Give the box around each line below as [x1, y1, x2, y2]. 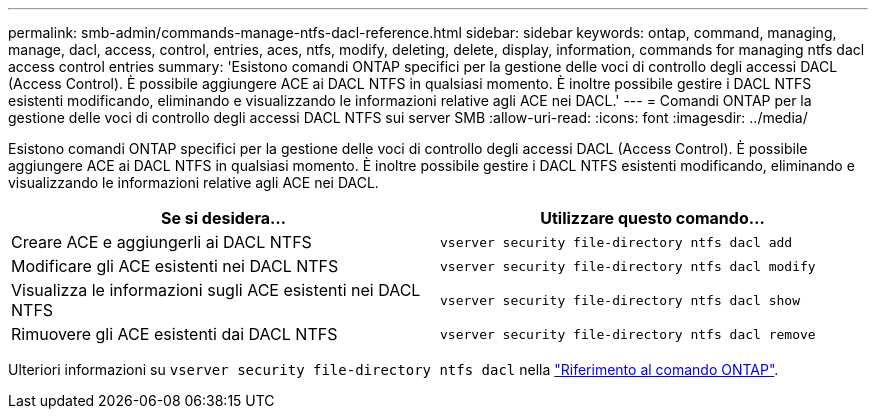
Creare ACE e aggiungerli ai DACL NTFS [11, 232, 312, 252]
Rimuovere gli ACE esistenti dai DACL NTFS [11, 324, 338, 344]
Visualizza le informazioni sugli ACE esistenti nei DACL [11, 280, 421, 300]
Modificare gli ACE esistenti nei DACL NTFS [11, 256, 339, 276]
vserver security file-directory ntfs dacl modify [440, 258, 816, 274]
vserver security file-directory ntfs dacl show [440, 292, 801, 308]
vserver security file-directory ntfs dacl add [440, 234, 793, 250]
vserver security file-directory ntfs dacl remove [440, 326, 816, 342]
